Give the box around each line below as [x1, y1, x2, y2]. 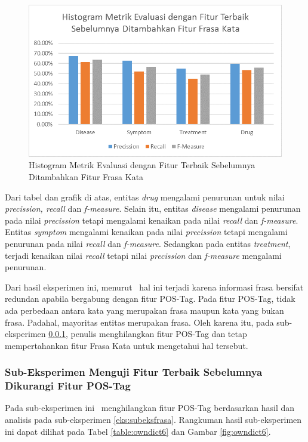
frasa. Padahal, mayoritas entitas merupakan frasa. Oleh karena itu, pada [5, 316, 274, 328]
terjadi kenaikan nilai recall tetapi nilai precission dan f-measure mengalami [5, 249, 282, 261]
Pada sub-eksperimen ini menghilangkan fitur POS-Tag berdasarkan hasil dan [5, 401, 295, 414]
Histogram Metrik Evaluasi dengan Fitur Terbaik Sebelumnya [29, 159, 255, 171]
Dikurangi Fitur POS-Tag [5, 378, 131, 393]
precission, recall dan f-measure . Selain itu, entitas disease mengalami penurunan [5, 202, 301, 215]
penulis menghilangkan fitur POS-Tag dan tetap [70, 327, 247, 340]
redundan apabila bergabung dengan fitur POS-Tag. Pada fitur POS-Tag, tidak [5, 292, 295, 305]
